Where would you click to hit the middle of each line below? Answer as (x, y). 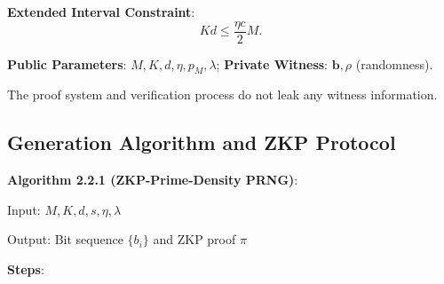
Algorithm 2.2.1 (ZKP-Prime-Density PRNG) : (153, 180)
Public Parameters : (67, 63)
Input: (24, 209)
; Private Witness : (272, 63)
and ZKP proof (194, 239)
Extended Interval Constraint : (101, 12)
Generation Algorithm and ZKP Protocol (202, 142)
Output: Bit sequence (65, 239)
